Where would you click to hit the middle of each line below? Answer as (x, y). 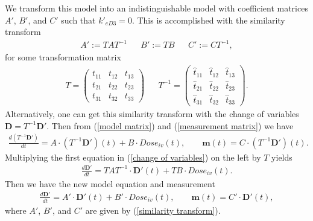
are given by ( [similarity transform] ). (153, 210)
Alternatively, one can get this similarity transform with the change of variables (152, 114)
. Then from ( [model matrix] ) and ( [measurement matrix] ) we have (170, 125)
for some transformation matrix (63, 57)
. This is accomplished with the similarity (208, 20)
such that (78, 20)
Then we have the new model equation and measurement (110, 183)
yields (282, 157)
